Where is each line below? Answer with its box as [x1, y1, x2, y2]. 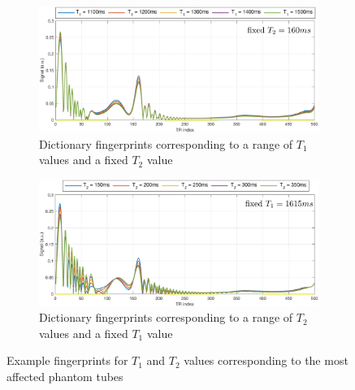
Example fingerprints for [6, 352, 128, 369]
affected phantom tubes [6, 367, 123, 384]
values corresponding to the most [184, 352, 349, 369]
